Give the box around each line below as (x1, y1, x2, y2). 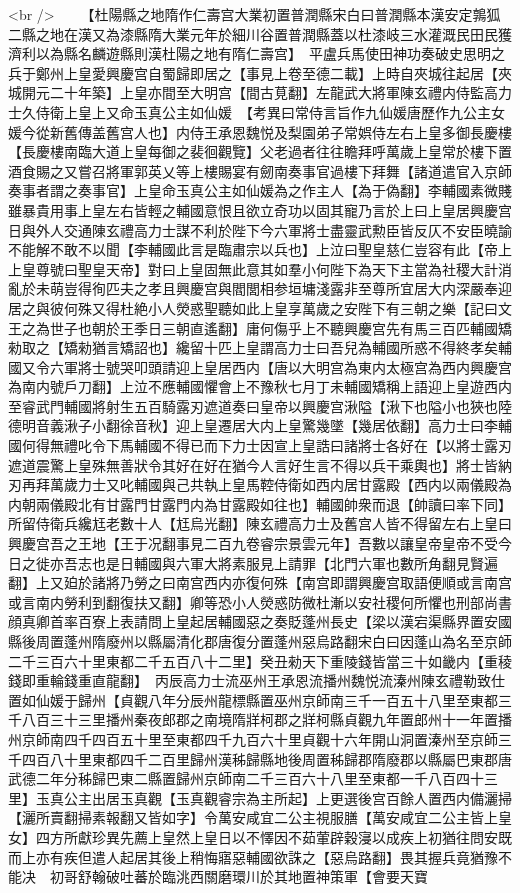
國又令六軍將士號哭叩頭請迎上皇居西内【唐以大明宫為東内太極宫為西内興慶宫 (8, 356, 512, 377)
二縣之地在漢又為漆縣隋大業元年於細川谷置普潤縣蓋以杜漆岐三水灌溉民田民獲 (8, 23, 512, 44)
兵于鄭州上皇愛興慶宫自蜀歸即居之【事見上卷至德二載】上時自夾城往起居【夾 (8, 62, 512, 83)
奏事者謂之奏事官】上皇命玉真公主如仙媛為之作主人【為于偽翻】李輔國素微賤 (8, 180, 512, 201)
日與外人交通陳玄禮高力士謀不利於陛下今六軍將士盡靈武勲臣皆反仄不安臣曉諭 (8, 219, 512, 240)
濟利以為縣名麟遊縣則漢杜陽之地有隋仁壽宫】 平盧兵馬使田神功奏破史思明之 (8, 43, 505, 64)
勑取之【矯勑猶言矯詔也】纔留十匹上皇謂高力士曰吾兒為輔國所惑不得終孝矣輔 (8, 337, 512, 358)
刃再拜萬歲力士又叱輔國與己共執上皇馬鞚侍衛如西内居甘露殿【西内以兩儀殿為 (8, 474, 512, 495)
